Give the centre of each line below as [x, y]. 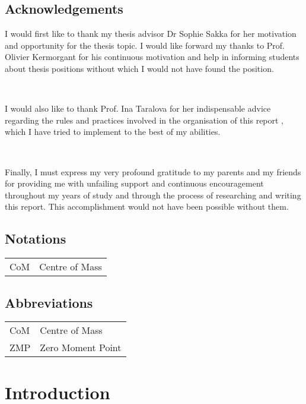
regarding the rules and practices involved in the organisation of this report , [144, 120]
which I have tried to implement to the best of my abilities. [113, 132]
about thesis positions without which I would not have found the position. [139, 68]
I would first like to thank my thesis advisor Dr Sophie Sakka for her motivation [151, 34]
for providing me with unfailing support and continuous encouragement [134, 183]
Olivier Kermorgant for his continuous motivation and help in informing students [152, 57]
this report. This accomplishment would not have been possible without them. [147, 206]
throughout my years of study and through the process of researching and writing [153, 195]
